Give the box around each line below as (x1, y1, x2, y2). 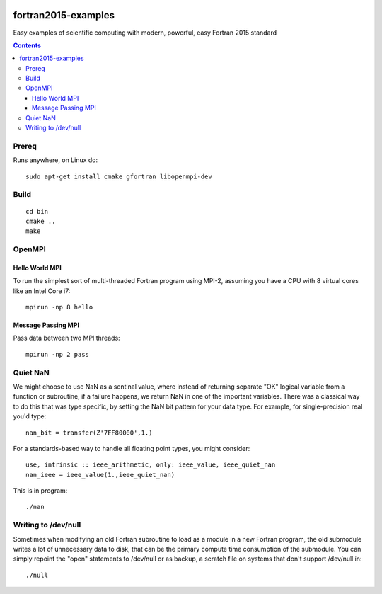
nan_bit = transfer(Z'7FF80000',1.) (25, 428, 153, 437)
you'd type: (13, 412, 47, 421)
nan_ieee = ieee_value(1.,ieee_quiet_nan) (25, 471, 175, 479)
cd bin (25, 207, 49, 215)
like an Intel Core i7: (13, 287, 71, 295)
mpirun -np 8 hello (25, 303, 93, 312)
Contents (13, 41, 42, 50)
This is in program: (13, 486, 68, 495)
